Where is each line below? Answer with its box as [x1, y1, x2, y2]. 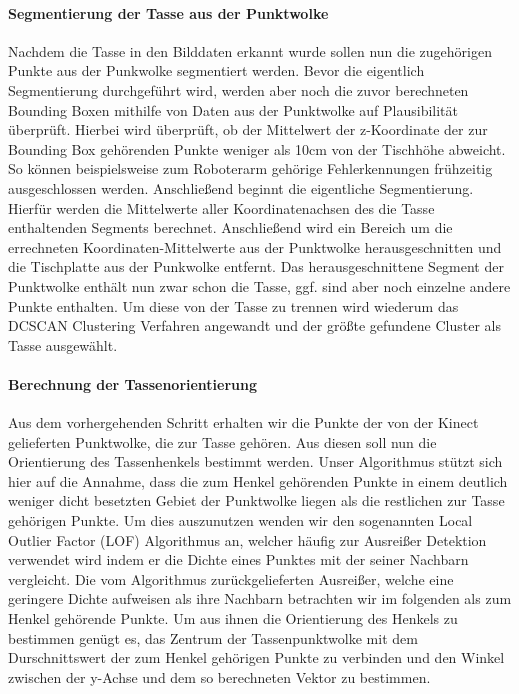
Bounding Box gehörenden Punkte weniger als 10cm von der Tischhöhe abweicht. [8, 138, 506, 159]
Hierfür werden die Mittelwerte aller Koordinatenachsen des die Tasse [8, 197, 435, 218]
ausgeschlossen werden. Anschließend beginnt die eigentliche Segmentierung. [8, 177, 474, 198]
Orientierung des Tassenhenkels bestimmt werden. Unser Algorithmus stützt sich [8, 451, 503, 472]
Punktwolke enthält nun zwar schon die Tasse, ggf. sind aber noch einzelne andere [8, 275, 511, 296]
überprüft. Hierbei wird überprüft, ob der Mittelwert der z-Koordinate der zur [8, 119, 488, 140]
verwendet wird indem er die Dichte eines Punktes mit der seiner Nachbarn [8, 549, 469, 570]
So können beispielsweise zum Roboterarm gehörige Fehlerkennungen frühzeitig [8, 158, 493, 179]
